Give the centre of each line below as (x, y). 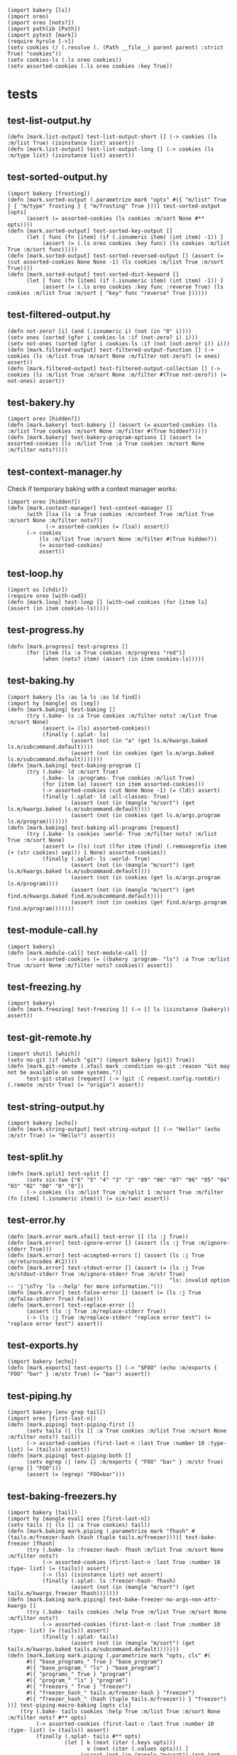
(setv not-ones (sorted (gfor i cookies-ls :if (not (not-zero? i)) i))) (119, 344)
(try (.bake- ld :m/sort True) (72, 772)
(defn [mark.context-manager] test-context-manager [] (90, 508)
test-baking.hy (41, 681)
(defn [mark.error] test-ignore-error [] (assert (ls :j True (101, 1243)
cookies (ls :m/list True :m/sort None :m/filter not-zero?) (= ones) (114, 356)
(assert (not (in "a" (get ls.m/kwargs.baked (139, 740)
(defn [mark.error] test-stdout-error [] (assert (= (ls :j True (106, 1268)
